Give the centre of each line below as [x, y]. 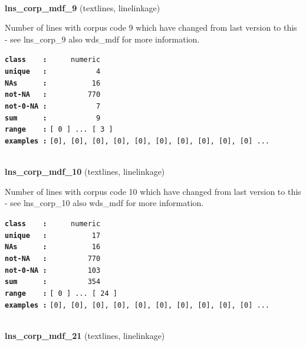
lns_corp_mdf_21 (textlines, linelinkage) [85, 335]
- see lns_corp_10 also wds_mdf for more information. [104, 203]
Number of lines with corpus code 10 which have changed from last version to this [153, 191]
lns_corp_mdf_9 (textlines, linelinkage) [83, 7]
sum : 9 [53, 118]
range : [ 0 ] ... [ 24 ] [61, 293]
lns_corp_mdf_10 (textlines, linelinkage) [85, 172]
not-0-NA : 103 [53, 270]
